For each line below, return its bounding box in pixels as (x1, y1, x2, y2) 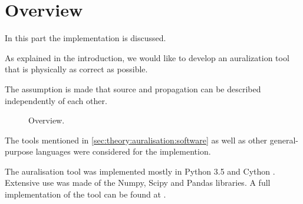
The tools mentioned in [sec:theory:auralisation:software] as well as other (5, 133, 268, 146)
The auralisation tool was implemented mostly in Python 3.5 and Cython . (5, 165, 275, 177)
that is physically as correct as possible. (5, 63, 148, 75)
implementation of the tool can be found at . (5, 188, 166, 200)
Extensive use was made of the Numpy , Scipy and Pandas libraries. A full (5, 176, 271, 189)
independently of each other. (5, 94, 107, 106)
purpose (5, 145, 33, 158)
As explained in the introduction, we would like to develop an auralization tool (5, 51, 289, 63)
